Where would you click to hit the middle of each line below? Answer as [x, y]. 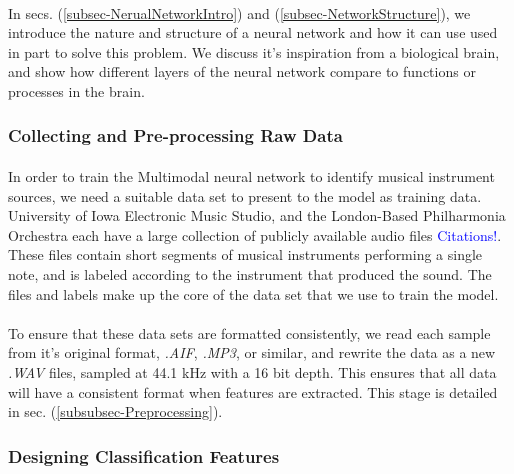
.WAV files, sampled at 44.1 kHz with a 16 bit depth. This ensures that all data [252, 371]
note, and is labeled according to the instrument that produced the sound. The [250, 273]
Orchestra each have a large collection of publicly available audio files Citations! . [255, 234]
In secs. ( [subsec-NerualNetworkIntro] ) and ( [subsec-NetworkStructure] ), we [239, 12]
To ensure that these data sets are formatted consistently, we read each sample [249, 332]
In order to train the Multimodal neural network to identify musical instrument [251, 176]
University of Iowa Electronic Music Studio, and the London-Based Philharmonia [257, 215]
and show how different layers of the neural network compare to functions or [242, 71]
